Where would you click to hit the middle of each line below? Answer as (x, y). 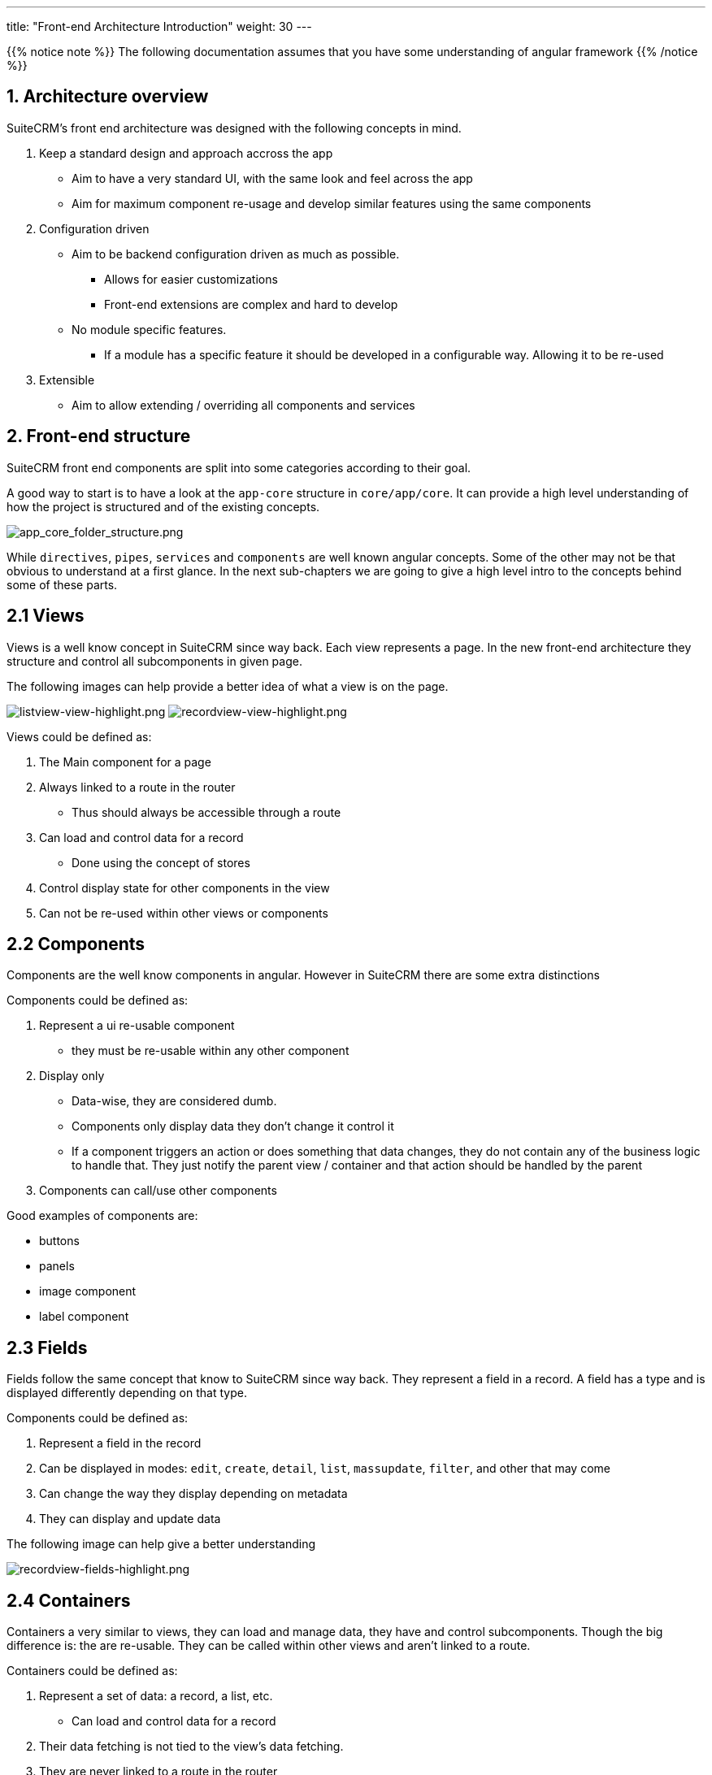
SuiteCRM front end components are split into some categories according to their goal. (239, 467)
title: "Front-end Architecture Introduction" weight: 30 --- (159, 26)
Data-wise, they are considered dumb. (174, 1101)
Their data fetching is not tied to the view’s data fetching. (191, 1747)
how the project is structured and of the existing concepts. (163, 506)
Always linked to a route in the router (137, 787)
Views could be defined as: (79, 736)
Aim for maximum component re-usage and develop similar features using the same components (332, 203)
